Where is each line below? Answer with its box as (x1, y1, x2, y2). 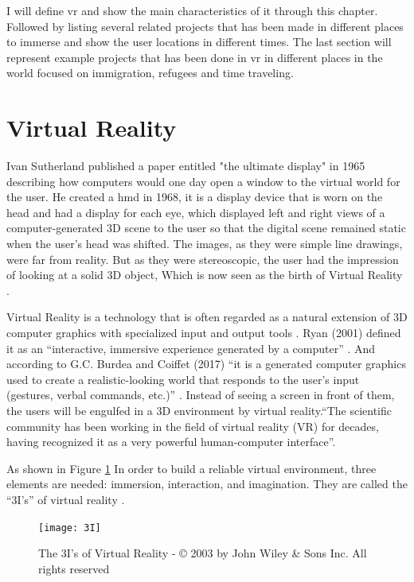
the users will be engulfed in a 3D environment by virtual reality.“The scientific (6, 402, 392, 418)
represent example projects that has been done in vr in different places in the (6, 48, 383, 65)
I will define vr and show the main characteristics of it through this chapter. (6, 2, 378, 18)
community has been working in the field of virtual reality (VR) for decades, (6, 417, 379, 434)
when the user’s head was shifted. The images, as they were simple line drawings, (6, 235, 403, 252)
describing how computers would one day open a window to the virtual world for (6, 173, 400, 189)
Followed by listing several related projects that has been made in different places (6, 17, 404, 34)
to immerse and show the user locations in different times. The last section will (6, 33, 392, 50)
